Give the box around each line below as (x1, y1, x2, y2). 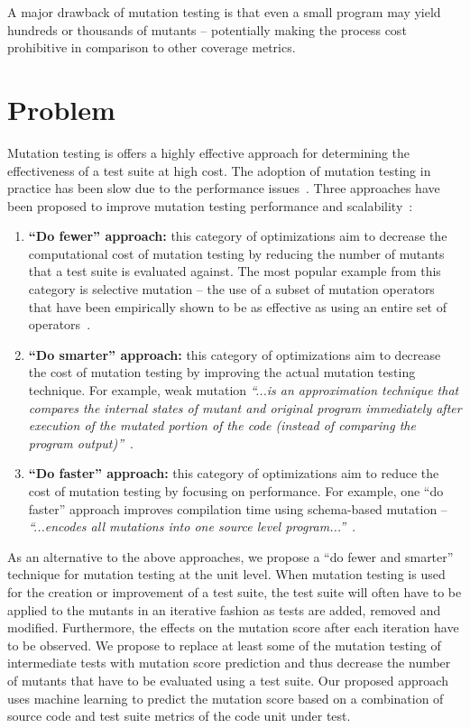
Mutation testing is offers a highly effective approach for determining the (7, 143, 410, 161)
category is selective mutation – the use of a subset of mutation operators (28, 280, 435, 299)
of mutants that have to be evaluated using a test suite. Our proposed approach (7, 670, 448, 689)
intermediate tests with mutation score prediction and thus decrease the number (7, 653, 451, 672)
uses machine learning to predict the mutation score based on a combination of (7, 688, 444, 707)
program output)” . (28, 433, 134, 452)
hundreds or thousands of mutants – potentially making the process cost (7, 20, 407, 39)
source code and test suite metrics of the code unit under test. (7, 706, 351, 725)
